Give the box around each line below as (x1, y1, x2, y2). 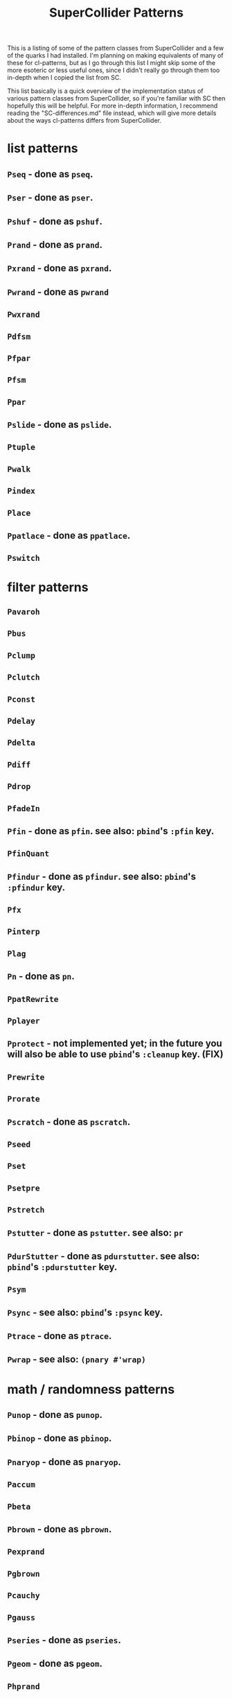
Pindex (7, 486, 36, 496)
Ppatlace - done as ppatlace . (7, 530, 131, 542)
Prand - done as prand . (7, 239, 102, 250)
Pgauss (7, 1612, 36, 1622)
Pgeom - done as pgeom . (7, 1658, 102, 1670)
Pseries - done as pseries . (7, 1634, 121, 1646)
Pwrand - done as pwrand (7, 286, 109, 297)
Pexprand (7, 1547, 45, 1557)
